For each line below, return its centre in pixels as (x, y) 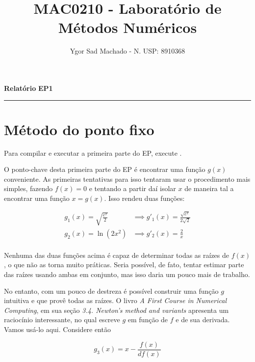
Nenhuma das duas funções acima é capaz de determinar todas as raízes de (117, 255)
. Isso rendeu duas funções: (144, 198)
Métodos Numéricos (127, 27)
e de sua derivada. (203, 320)
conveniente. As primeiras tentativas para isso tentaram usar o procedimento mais (127, 179)
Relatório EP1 (28, 88)
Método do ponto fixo (79, 129)
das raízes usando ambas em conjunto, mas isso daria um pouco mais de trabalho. (127, 274)
